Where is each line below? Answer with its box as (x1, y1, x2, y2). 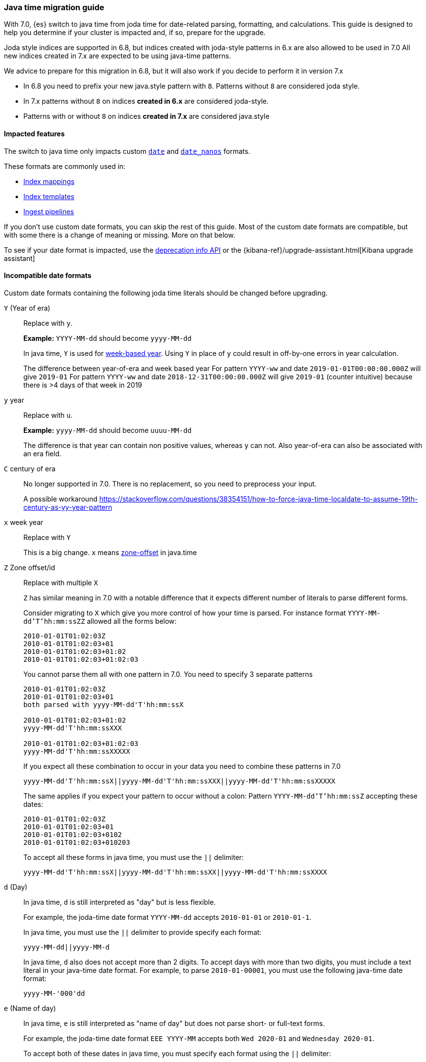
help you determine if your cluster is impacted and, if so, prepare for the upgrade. (4, 28, 266, 37)
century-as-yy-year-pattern (23, 503, 112, 511)
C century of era (4, 464, 56, 473)
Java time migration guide (4, 2, 104, 12)
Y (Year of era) (4, 303, 51, 312)
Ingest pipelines (23, 207, 74, 216)
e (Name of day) (4, 1004, 56, 1012)
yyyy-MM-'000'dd (23, 989, 85, 997)
